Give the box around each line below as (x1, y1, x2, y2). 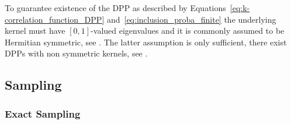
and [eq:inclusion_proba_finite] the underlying (106, 13, 276, 25)
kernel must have (5, 24, 65, 37)
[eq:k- (230, 2, 250, 13)
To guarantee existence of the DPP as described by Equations (5, 2, 226, 13)
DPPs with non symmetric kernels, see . (5, 47, 148, 59)
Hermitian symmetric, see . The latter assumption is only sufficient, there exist (5, 36, 287, 48)
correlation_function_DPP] (5, 13, 105, 25)
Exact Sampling (5, 106, 81, 121)
